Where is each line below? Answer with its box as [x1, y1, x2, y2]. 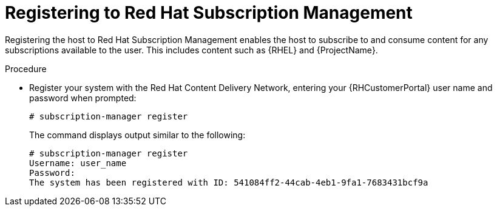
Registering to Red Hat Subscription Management [5, 2, 413, 23]
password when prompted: [29, 92, 137, 103]
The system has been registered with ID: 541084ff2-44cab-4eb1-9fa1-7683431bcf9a [29, 177, 428, 187]
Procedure [5, 63, 47, 74]
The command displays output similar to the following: [29, 129, 246, 140]
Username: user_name [29, 158, 127, 168]
